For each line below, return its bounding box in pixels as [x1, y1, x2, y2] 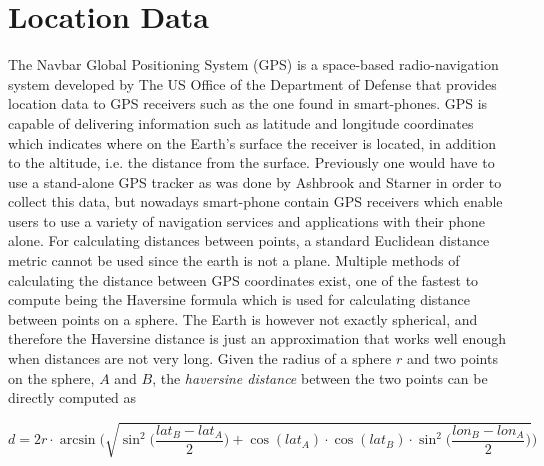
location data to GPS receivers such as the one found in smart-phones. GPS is [8, 93, 488, 114]
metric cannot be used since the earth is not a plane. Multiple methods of [8, 250, 460, 271]
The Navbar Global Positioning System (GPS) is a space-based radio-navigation [8, 54, 499, 75]
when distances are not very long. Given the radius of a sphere [8, 348, 392, 369]
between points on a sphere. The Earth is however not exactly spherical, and [8, 308, 478, 329]
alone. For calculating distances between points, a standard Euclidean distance [8, 230, 490, 251]
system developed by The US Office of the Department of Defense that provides [8, 73, 497, 94]
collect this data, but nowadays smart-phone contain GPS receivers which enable [8, 191, 503, 212]
